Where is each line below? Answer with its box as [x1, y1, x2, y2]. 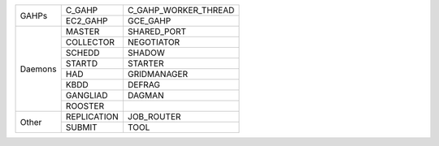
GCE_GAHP [127, 15, 172, 26]
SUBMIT [65, 122, 98, 133]
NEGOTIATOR [127, 36, 180, 48]
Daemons [20, 63, 57, 75]
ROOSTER [65, 101, 105, 111]
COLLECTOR [65, 36, 115, 48]
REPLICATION [65, 111, 120, 122]
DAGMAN [127, 90, 164, 101]
